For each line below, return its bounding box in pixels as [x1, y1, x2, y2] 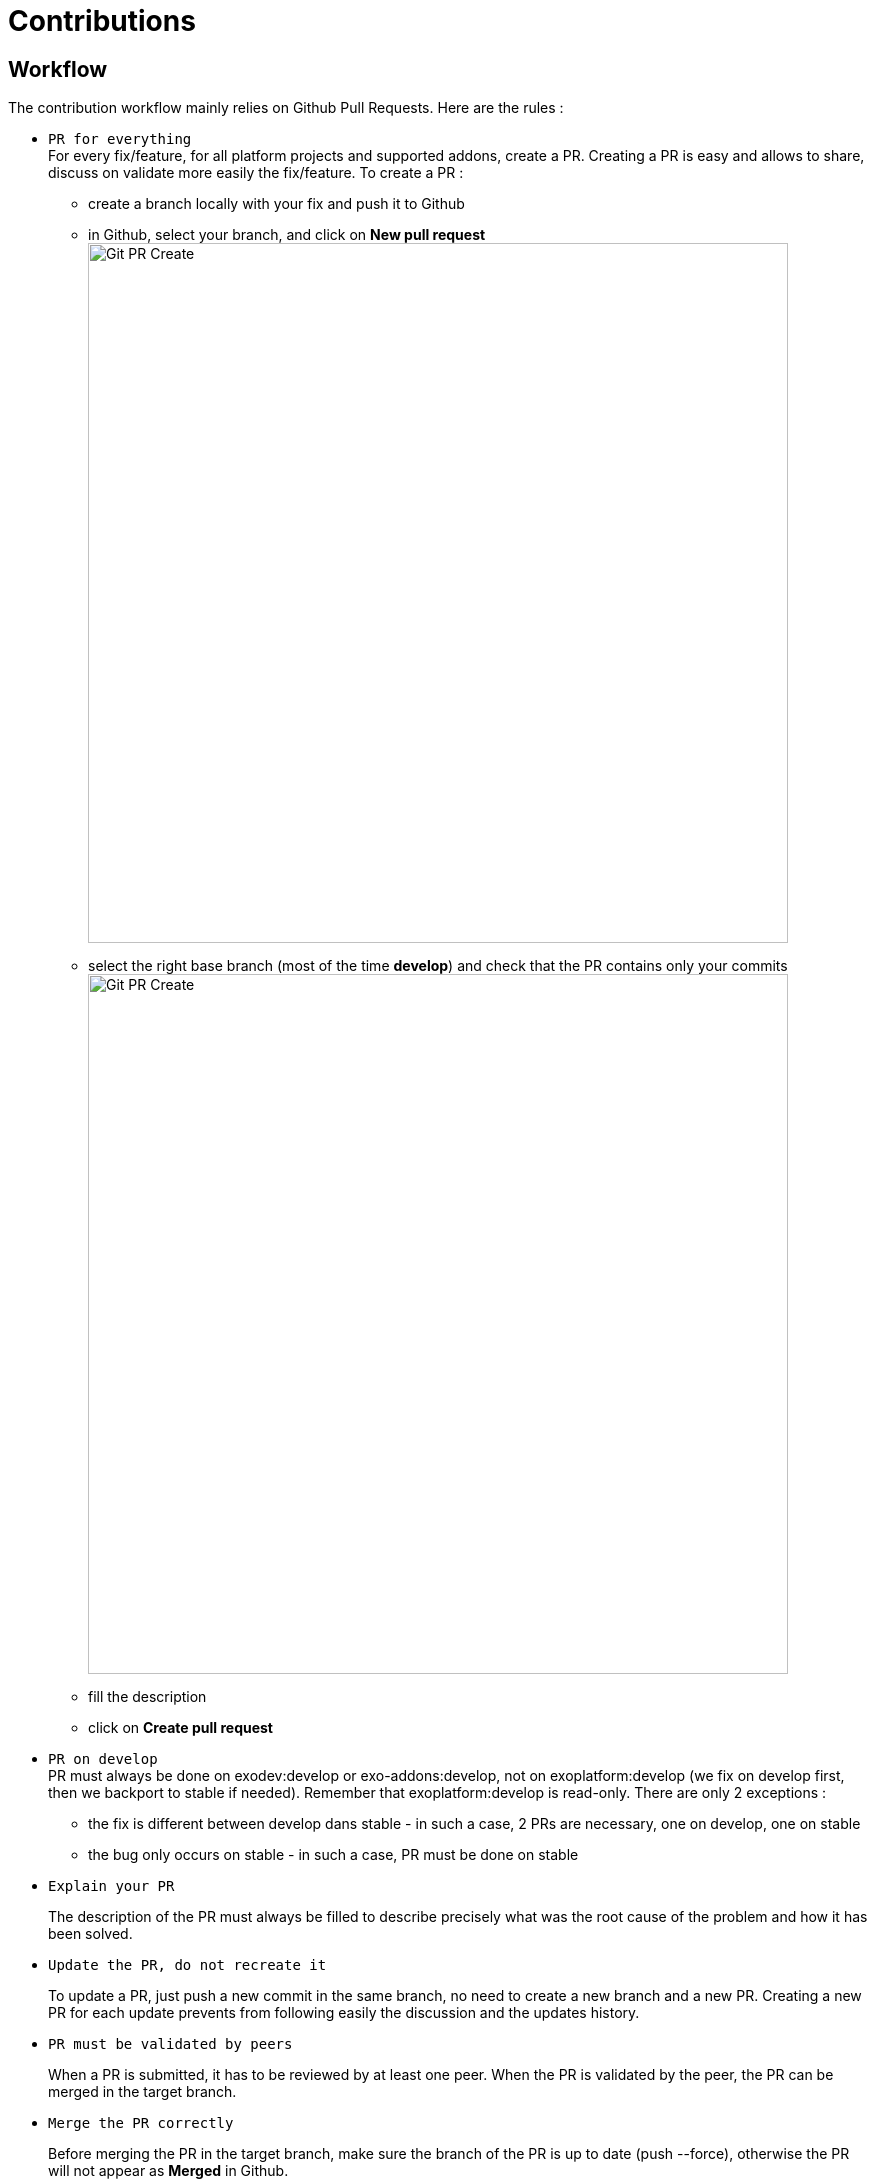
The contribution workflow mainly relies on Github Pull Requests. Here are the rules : [8, 99, 564, 117]
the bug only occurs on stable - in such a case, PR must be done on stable [88, 1846, 579, 1864]
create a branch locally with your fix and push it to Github [88, 195, 465, 213]
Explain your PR [48, 1878, 175, 1895]
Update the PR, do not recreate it [48, 1957, 327, 1974]
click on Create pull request [88, 1719, 273, 1737]
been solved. [48, 1925, 133, 1943]
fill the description [88, 1688, 207, 1706]
